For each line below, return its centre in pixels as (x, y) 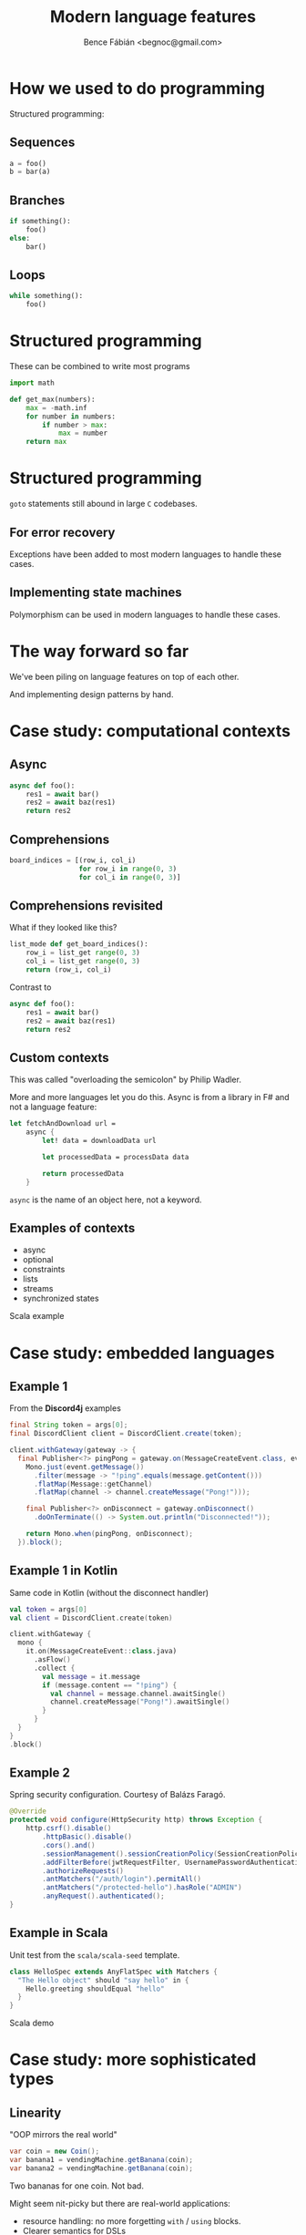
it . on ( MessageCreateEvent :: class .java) (102, 1652)
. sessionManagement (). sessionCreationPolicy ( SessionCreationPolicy (173, 1854)
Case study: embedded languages (142, 1353)
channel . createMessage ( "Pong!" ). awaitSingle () (140, 1702)
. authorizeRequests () (83, 1870)
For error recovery (62, 532)
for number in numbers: (71, 417)
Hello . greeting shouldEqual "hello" (96, 1989)
